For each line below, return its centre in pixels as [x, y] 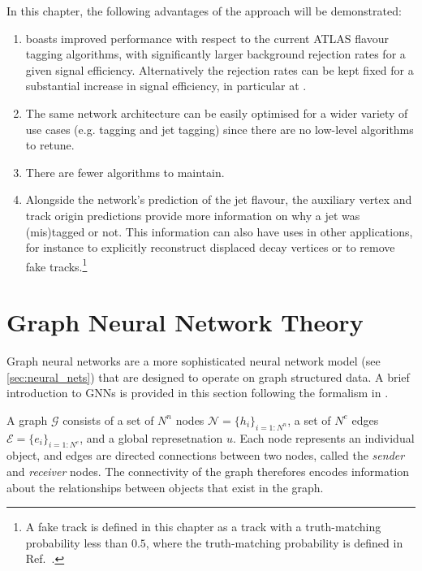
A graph [27, 420]
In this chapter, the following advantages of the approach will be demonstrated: [204, 11]
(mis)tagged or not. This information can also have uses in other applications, [219, 231]
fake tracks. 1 [56, 265]
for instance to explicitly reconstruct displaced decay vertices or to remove [210, 247]
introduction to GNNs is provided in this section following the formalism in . [198, 393]
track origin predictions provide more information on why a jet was [193, 215]
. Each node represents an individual [323, 437]
